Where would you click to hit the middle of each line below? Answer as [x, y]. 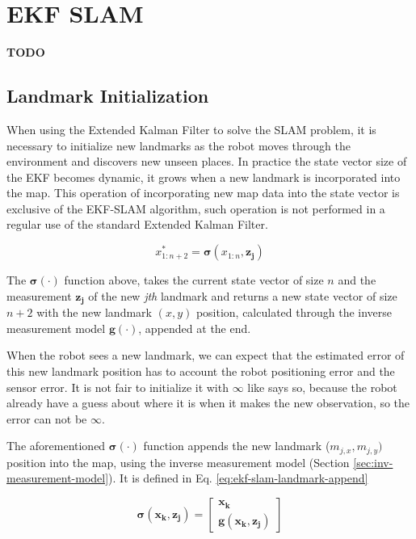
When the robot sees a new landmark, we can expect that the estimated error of [206, 355]
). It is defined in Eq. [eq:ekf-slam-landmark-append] [238, 478]
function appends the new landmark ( [237, 446]
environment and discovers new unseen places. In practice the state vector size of [207, 161]
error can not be [47, 418]
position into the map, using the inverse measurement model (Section [178, 462]
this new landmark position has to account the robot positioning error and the [201, 371]
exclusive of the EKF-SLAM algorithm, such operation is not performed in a [196, 208]
